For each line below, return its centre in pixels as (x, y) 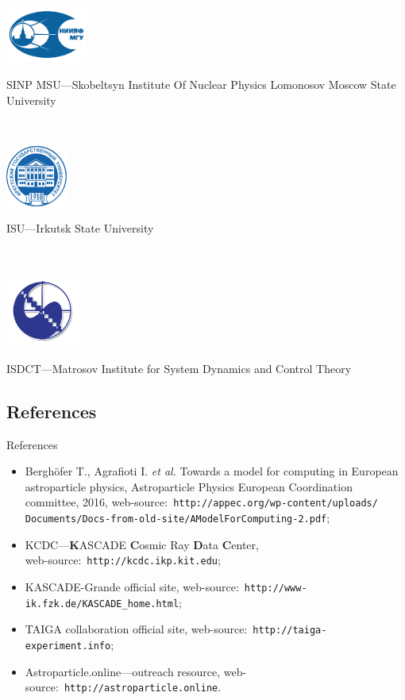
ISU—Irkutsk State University (80, 228)
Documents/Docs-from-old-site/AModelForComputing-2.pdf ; (177, 518)
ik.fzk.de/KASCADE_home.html (102, 604)
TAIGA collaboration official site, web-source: (136, 629)
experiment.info (68, 646)
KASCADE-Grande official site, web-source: (132, 586)
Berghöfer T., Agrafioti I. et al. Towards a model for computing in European (212, 471)
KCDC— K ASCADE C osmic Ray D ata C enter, (142, 544)
